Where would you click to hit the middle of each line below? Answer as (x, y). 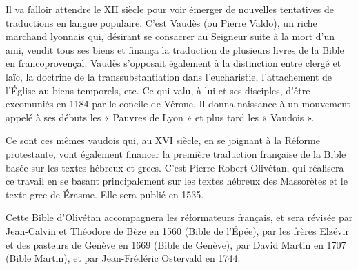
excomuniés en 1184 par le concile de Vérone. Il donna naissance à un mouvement (178, 104)
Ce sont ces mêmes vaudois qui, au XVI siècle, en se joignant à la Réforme (163, 140)
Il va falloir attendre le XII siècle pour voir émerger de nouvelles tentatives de (170, 9)
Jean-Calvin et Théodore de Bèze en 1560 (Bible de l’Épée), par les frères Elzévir (177, 230)
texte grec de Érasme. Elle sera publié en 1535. (105, 194)
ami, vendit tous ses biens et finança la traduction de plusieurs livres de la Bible (175, 49)
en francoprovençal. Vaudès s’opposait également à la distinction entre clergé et (173, 63)
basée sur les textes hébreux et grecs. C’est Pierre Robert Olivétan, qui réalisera (175, 167)
